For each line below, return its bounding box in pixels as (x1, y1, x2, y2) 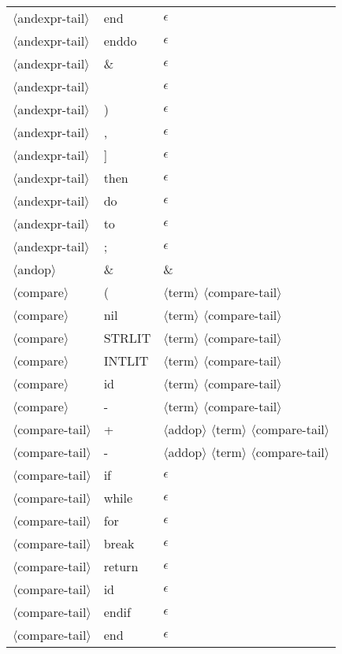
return (103, 557, 139, 575)
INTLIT (103, 351, 149, 370)
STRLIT (103, 329, 151, 347)
